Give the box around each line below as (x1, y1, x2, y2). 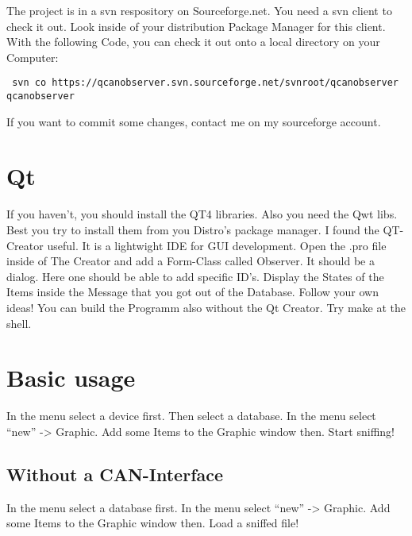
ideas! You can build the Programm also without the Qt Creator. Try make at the (6, 299, 406, 315)
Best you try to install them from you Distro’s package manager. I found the (6, 222, 379, 237)
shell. (6, 314, 32, 331)
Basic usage (6, 361, 136, 394)
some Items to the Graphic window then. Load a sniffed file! (6, 515, 299, 531)
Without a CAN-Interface (6, 461, 224, 486)
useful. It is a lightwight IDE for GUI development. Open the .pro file (47, 237, 387, 253)
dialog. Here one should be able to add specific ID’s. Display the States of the (6, 268, 384, 284)
